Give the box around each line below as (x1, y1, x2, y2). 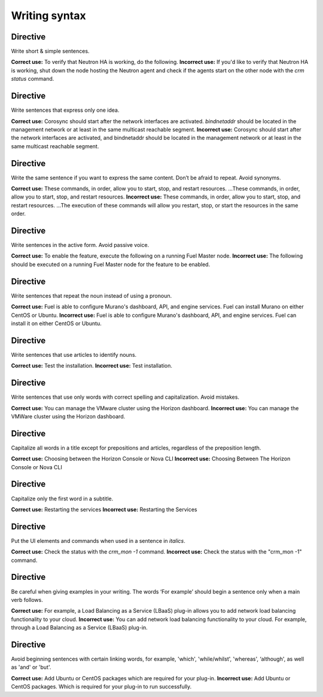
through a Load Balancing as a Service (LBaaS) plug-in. (11, 624, 148, 631)
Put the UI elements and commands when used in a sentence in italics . (11, 537, 185, 544)
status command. (11, 75, 54, 82)
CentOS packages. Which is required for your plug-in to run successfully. (11, 683, 192, 690)
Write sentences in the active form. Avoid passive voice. (11, 241, 150, 249)
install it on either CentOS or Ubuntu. (11, 320, 102, 327)
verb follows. (11, 596, 43, 603)
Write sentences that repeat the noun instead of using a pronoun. (11, 292, 172, 299)
